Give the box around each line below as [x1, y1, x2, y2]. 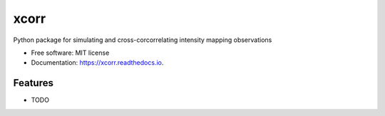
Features [13, 77, 53, 89]
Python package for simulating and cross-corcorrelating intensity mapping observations [13, 36, 272, 44]
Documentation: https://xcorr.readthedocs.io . [31, 58, 164, 67]
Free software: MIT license [31, 48, 110, 57]
